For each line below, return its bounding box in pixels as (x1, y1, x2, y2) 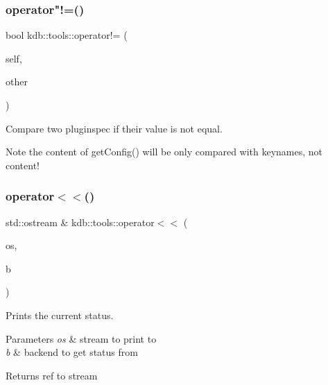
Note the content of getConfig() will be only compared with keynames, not (6, 144, 323, 159)
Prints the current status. (6, 307, 114, 322)
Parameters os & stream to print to (6, 331, 157, 345)
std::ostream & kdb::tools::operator (6, 214, 155, 229)
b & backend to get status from (6, 345, 138, 359)
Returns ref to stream (6, 368, 98, 382)
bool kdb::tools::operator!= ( (6, 28, 128, 42)
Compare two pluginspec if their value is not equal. (6, 121, 223, 135)
